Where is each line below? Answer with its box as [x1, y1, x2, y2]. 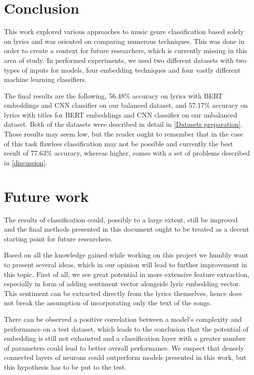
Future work [4, 186, 89, 206]
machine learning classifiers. [4, 74, 87, 84]
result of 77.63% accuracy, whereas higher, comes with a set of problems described [4, 148, 250, 158]
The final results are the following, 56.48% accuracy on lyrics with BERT [4, 90, 223, 100]
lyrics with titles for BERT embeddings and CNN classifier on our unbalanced [4, 109, 237, 119]
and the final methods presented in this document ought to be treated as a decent [4, 224, 249, 234]
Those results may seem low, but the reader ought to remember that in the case [4, 129, 243, 139]
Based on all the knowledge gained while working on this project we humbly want [4, 250, 249, 260]
